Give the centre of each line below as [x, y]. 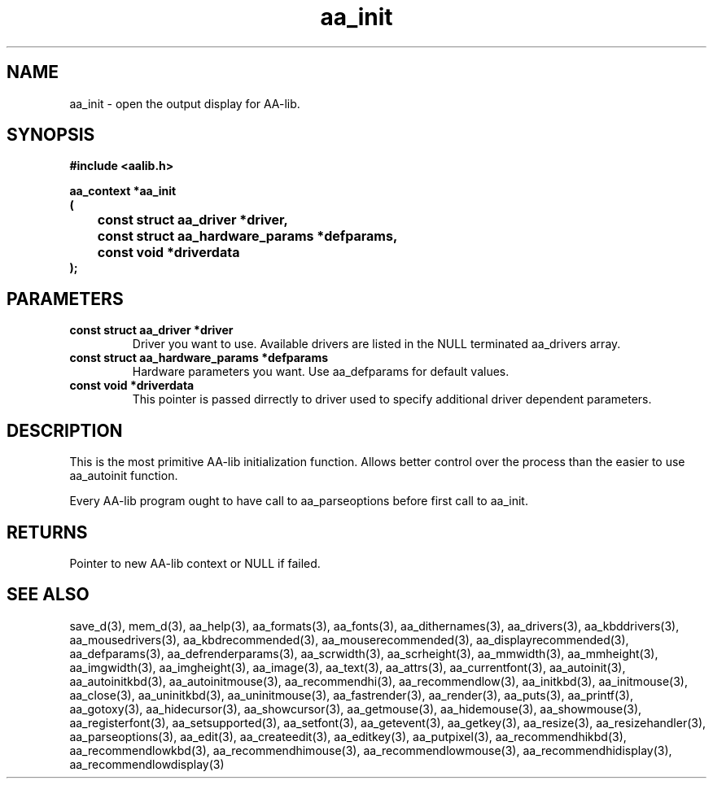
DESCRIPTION [65, 430]
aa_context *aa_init [123, 191]
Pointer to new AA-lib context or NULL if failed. [195, 563]
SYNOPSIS [51, 135]
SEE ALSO [48, 595]
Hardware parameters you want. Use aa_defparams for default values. [321, 372]
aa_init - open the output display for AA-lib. [185, 103]
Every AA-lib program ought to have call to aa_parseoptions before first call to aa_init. [299, 501]
